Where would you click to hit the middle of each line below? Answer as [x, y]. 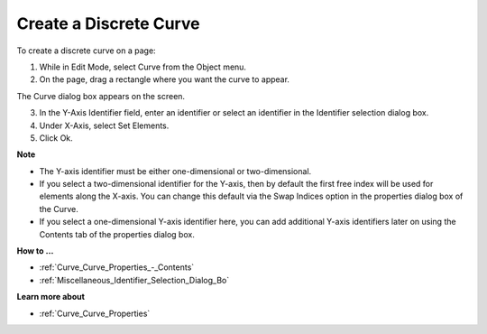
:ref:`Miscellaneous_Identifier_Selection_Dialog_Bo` [134, 280]
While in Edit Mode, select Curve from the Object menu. [143, 67]
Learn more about [51, 297]
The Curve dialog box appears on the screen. [101, 96]
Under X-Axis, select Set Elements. [104, 125]
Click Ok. [56, 138]
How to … [35, 251]
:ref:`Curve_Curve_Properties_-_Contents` [117, 267]
